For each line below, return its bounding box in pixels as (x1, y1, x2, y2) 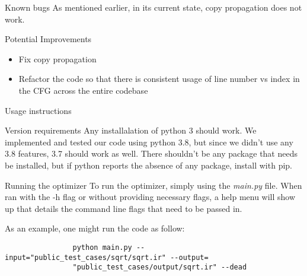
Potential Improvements (5, 33, 92, 45)
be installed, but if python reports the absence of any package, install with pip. (5, 158, 292, 171)
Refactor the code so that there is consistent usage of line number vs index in (18, 72, 300, 85)
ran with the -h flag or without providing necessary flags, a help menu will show (5, 191, 296, 203)
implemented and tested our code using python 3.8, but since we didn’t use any (5, 135, 293, 148)
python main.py (72, 243, 132, 252)
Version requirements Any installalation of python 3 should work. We (5, 124, 257, 137)
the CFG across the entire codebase (18, 84, 148, 96)
